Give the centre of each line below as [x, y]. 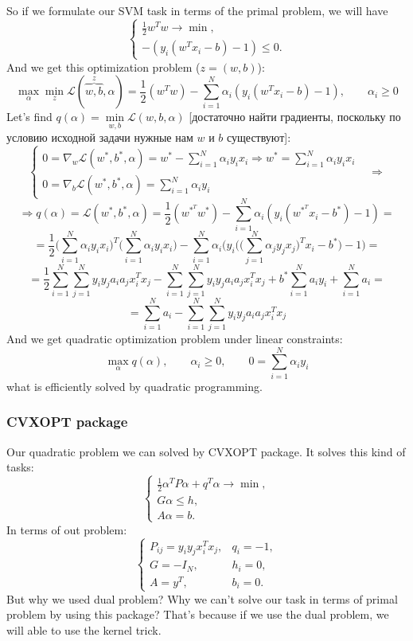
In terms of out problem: [67, 529]
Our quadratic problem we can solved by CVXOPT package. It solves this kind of [206, 451]
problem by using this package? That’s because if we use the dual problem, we [198, 614]
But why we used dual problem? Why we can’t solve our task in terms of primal [202, 598]
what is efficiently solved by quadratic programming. [134, 386]
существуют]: [259, 137]
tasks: [20, 467]
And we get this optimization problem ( [103, 66]
